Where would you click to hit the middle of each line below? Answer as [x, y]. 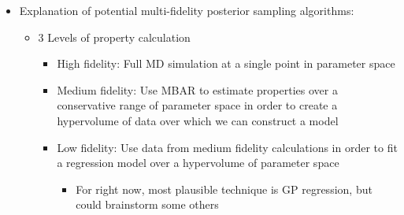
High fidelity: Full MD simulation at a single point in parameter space [226, 63]
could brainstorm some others [147, 204]
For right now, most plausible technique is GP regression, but [224, 189]
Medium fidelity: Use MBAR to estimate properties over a [197, 89]
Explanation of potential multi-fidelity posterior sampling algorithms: [187, 10]
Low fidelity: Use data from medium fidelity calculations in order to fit [227, 147]
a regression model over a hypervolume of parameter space [198, 163]
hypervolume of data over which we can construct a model [198, 120]
